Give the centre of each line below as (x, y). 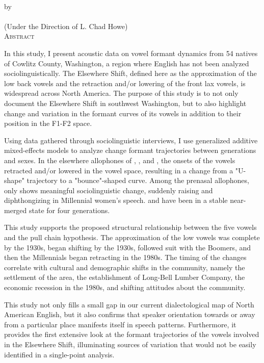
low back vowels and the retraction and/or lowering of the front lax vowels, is (125, 83)
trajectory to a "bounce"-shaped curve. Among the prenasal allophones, (138, 180)
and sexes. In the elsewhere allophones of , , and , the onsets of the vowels (120, 160)
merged (16, 210)
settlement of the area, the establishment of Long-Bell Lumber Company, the (125, 277)
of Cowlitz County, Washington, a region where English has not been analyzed (127, 63)
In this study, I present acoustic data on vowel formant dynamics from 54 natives (131, 53)
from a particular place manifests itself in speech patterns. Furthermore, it (120, 324)
